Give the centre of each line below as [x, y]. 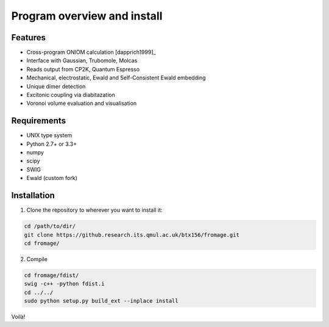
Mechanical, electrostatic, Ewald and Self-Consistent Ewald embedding [116, 78]
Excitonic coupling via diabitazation [71, 95]
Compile [37, 259]
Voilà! [18, 317]
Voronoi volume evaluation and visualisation [82, 103]
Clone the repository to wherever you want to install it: [94, 210]
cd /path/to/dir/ [50, 226]
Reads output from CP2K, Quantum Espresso [83, 69]
